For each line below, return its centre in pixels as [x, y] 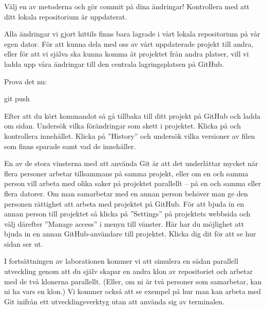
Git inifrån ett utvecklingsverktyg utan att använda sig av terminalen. [114, 301]
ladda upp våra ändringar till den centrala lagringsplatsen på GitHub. [114, 63]
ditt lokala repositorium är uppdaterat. [66, 16]
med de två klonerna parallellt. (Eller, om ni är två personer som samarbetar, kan [133, 281]
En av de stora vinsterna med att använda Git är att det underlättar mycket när [131, 163]
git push [17, 98]
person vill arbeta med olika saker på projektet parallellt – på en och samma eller [133, 183]
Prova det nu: [26, 81]
